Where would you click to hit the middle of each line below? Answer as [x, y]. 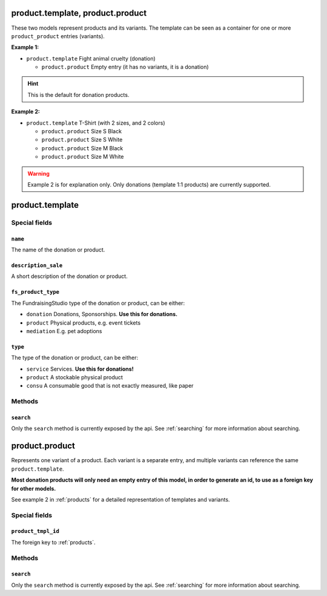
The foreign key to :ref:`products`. [54, 542]
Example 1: [25, 47]
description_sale [37, 265]
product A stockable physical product [75, 377]
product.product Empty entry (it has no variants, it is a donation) [125, 67]
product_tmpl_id [35, 531]
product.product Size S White [82, 140]
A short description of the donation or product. [69, 276]
